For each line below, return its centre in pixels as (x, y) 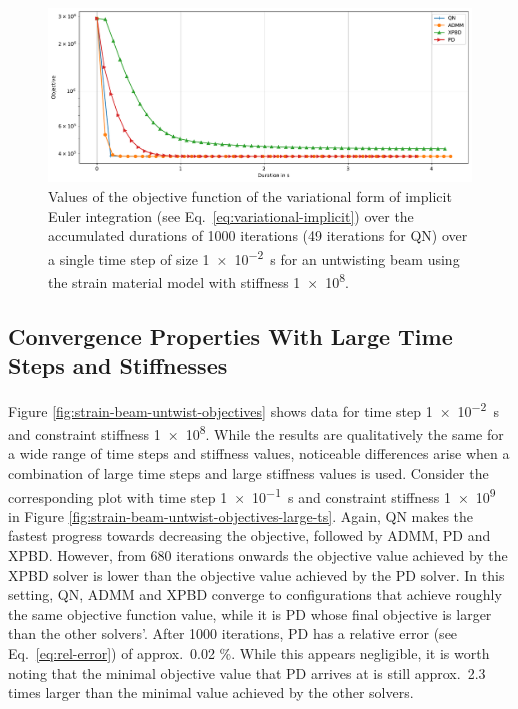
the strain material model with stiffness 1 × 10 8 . (199, 280)
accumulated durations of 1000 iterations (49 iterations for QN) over (258, 235)
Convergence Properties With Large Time (230, 335)
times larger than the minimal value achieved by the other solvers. (211, 692)
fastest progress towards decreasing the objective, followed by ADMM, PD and (249, 535)
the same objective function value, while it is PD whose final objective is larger (250, 613)
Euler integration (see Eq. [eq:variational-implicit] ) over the (231, 215)
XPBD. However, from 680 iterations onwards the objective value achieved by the (258, 555)
